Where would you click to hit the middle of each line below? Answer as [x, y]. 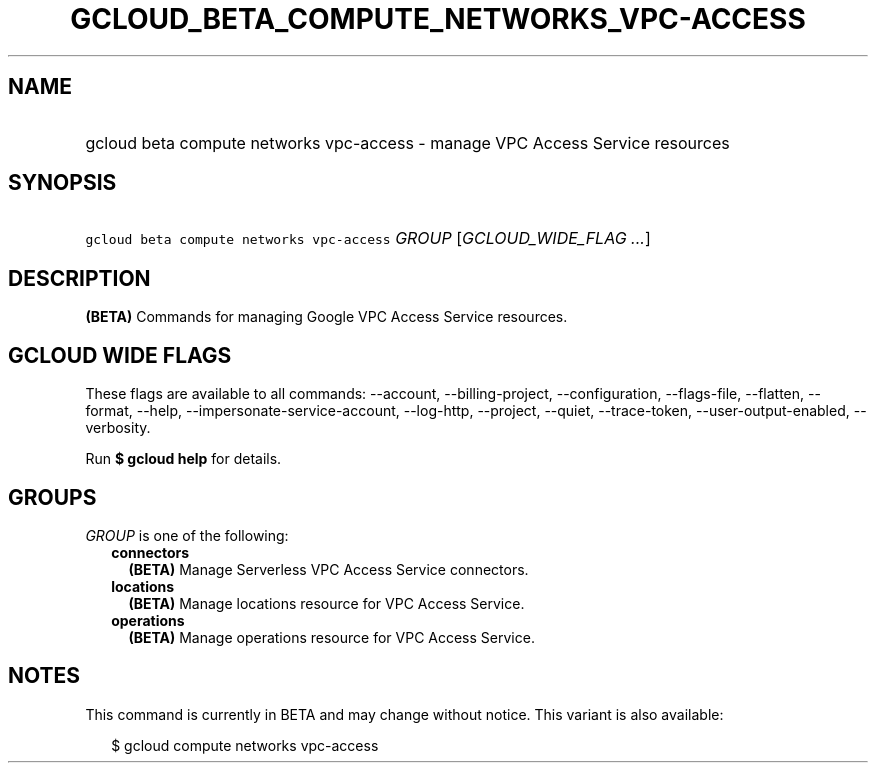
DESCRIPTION [79, 278]
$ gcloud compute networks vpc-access [245, 745]
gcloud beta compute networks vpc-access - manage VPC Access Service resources [407, 142]
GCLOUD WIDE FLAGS [120, 355]
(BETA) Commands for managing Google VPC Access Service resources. [326, 317]
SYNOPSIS [62, 183]
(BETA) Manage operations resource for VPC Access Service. [331, 637]
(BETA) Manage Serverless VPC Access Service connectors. [328, 569]
